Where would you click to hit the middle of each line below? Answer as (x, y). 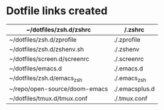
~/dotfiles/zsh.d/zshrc (58, 30)
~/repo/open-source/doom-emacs (59, 89)
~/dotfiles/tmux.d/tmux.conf (48, 99)
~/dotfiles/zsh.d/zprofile (43, 40)
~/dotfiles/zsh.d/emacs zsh (46, 79)
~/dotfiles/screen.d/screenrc (49, 59)
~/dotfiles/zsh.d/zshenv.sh (47, 49)
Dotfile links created (57, 11)
